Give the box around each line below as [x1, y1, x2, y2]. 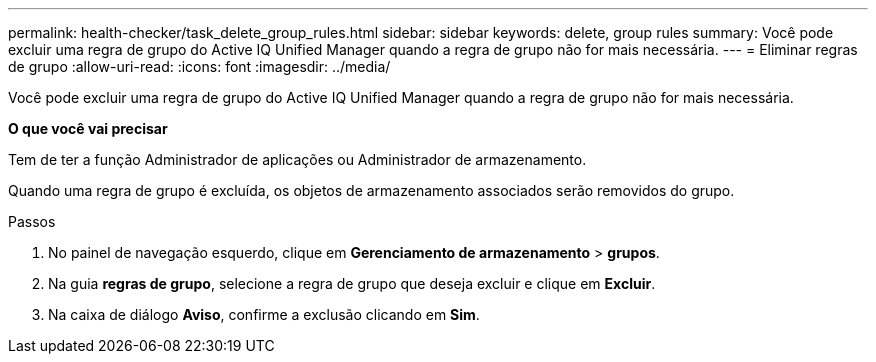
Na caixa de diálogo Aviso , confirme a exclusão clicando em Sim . [48, 306, 480, 323]
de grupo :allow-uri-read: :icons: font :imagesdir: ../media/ [8, 58, 391, 75]
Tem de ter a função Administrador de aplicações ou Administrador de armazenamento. [8, 151, 587, 168]
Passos [8, 213, 56, 230]
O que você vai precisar [8, 120, 168, 137]
